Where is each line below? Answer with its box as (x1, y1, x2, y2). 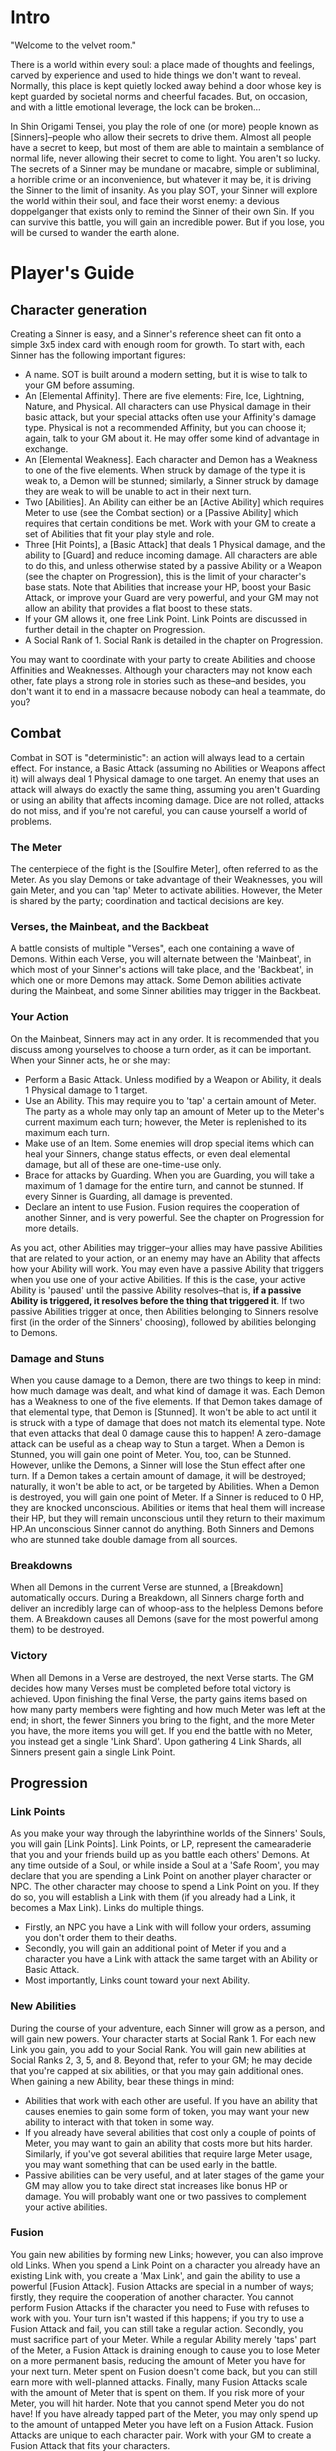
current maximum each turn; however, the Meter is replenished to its (24, 1116, 307, 1128)
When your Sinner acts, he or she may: (10, 1054, 171, 1066)
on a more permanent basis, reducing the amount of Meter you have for (10, 2354, 306, 2366)
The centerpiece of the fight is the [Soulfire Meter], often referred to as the (10, 863, 319, 875)
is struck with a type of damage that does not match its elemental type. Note (10, 1416, 326, 1428)
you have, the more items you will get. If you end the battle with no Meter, (10, 1724, 313, 1736)
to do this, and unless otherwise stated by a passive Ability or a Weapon (24, 559, 322, 571)
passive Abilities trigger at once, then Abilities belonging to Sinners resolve (10, 1305, 319, 1317)
